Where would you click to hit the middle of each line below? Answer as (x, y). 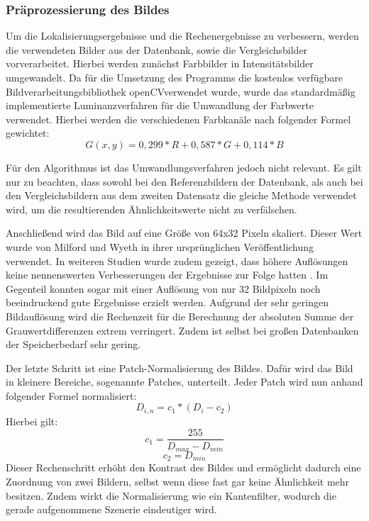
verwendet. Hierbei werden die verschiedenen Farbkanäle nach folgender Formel (178, 119)
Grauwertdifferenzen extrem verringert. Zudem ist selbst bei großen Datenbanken (182, 330)
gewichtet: (28, 133)
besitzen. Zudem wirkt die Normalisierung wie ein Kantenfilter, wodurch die (171, 495)
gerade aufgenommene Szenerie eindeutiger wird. (111, 509)
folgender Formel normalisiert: (71, 395)
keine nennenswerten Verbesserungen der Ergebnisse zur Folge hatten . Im (167, 275)
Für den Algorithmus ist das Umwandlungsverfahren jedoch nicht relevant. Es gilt (184, 167)
